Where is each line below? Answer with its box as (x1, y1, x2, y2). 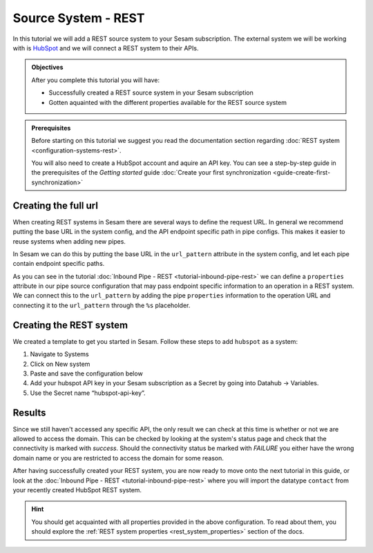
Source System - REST (12, 10, 145, 26)
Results (12, 407, 46, 418)
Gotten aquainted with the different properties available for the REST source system (48, 98, 287, 106)
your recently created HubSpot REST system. (12, 485, 142, 494)
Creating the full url (12, 200, 98, 211)
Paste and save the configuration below (30, 369, 143, 378)
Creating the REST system (12, 319, 128, 331)
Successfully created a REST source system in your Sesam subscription (48, 88, 254, 97)
